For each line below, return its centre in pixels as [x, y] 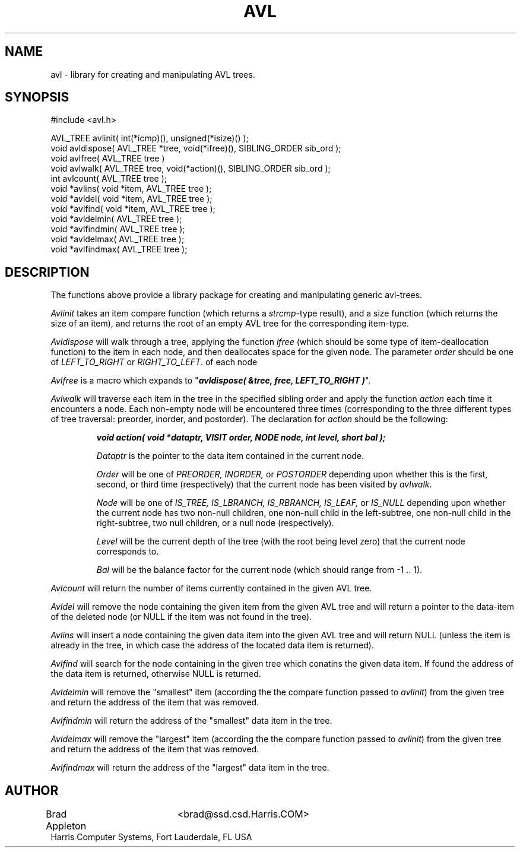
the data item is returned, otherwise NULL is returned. [156, 674]
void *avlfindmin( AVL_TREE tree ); [118, 229]
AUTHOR [32, 790]
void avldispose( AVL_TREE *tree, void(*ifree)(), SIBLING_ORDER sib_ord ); [196, 148]
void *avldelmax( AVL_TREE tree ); [118, 239]
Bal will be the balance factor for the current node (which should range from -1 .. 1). [259, 570]
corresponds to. [128, 552]
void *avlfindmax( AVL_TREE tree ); [119, 249]
